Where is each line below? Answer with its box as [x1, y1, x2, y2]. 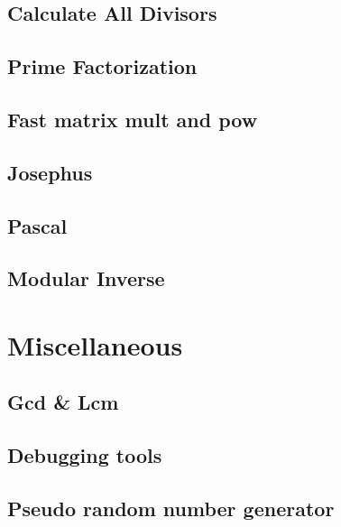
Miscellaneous [7, 326, 183, 363]
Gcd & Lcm [7, 388, 119, 416]
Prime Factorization [7, 52, 198, 80]
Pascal [7, 211, 68, 239]
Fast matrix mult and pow [7, 105, 258, 133]
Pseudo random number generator [7, 495, 335, 522]
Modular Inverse [7, 264, 165, 292]
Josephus [7, 158, 93, 186]
